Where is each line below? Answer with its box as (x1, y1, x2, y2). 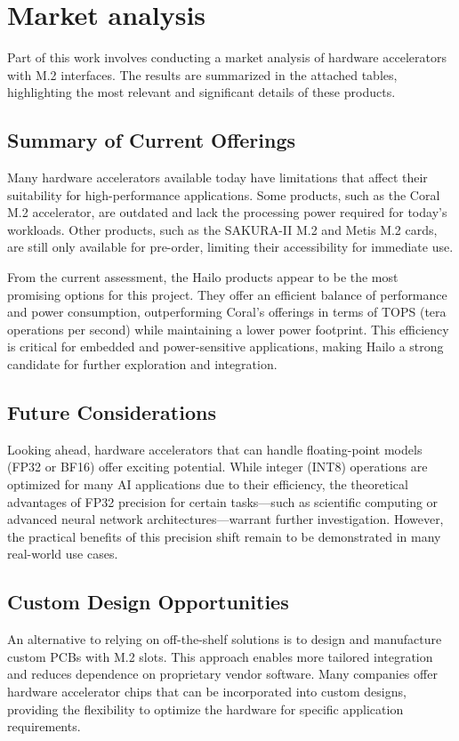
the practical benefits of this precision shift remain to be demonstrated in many (7, 527, 441, 545)
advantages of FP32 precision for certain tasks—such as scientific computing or (7, 492, 439, 511)
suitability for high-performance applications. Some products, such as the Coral (7, 185, 440, 204)
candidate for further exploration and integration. (7, 355, 278, 374)
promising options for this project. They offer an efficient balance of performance (7, 285, 447, 303)
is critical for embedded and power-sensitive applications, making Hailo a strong (7, 337, 444, 356)
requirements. (7, 717, 81, 736)
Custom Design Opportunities (7, 588, 289, 616)
